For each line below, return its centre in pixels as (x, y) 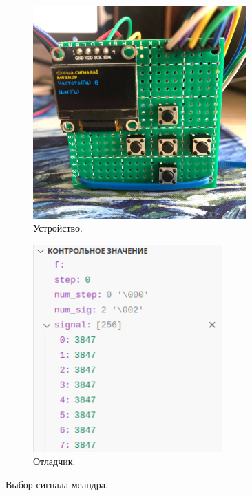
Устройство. (58, 228)
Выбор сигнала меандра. (57, 484)
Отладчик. (54, 461)
